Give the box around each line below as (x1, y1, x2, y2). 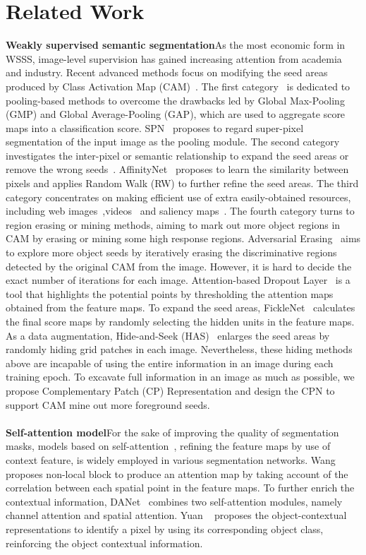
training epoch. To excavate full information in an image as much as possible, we (6, 369, 355, 384)
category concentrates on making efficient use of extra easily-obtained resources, (6, 189, 351, 204)
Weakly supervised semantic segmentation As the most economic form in (6, 37, 346, 52)
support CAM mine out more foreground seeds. (6, 397, 210, 412)
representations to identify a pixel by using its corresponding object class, (6, 521, 324, 536)
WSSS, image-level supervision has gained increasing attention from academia (6, 51, 342, 66)
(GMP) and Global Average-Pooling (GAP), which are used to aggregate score (6, 107, 346, 121)
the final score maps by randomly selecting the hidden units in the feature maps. (6, 314, 355, 328)
